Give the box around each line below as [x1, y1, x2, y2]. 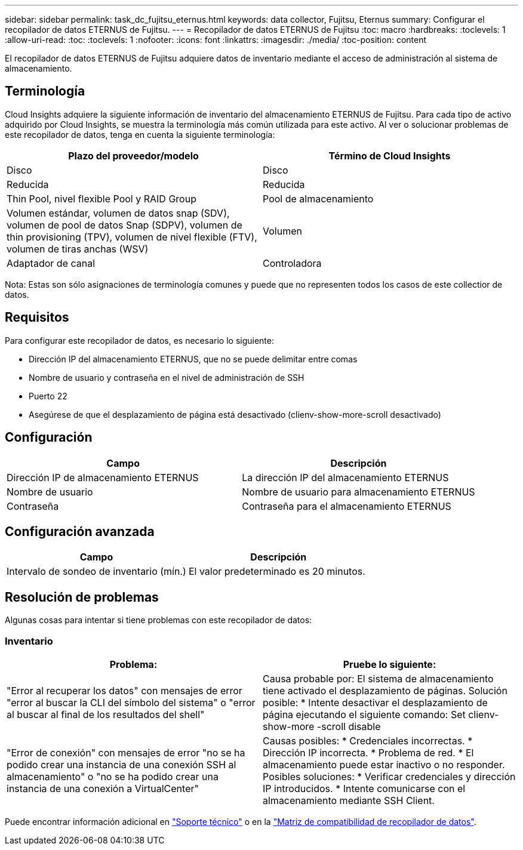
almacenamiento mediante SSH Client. [263, 794, 435, 806]
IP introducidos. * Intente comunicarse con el [263, 782, 466, 794]
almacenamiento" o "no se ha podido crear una [7, 770, 219, 783]
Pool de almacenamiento [263, 192, 374, 205]
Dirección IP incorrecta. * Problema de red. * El [263, 746, 474, 759]
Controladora [263, 257, 322, 269]
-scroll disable [316, 720, 381, 732]
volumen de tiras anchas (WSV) [7, 242, 149, 255]
